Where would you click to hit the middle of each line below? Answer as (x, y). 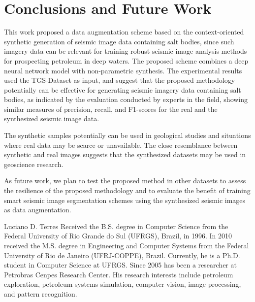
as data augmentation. (38, 210)
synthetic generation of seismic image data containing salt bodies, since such (119, 41)
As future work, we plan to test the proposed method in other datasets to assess (125, 181)
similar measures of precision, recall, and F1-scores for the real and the (111, 109)
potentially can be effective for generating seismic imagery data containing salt (123, 89)
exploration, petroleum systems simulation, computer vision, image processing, (123, 284)
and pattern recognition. (41, 293)
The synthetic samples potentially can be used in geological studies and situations (127, 135)
